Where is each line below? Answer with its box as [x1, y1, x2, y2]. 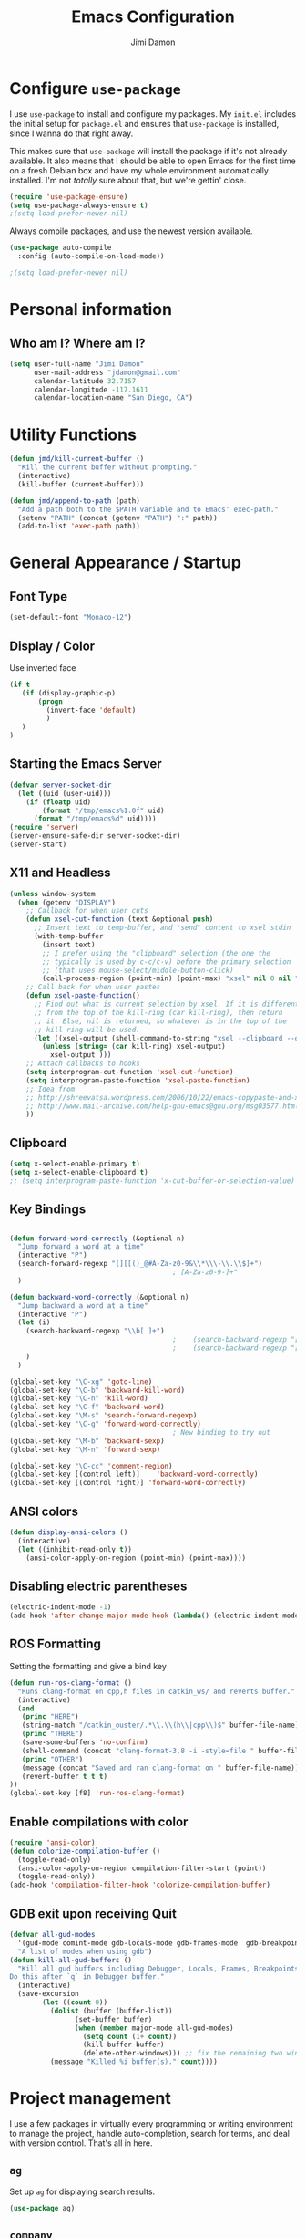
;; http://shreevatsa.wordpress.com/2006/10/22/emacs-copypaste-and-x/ [25, 1093, 303, 1102]
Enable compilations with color [9, 1814, 189, 1829]
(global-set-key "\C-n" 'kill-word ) [9, 1394, 148, 1403]
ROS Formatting [9, 1637, 102, 1652]
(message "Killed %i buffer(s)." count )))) [49, 2057, 219, 2066]
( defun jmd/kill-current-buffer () [9, 455, 145, 464]
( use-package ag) [9, 2203, 76, 2212]
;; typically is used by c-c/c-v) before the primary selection [42, 957, 291, 967]
